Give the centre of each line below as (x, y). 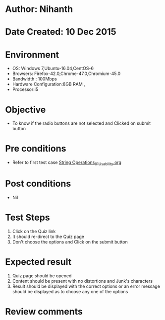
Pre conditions (36, 149)
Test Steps (28, 218)
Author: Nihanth (39, 9)
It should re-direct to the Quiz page (48, 237)
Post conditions (38, 184)
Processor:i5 (25, 89)
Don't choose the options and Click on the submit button (70, 241)
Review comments (44, 311)
